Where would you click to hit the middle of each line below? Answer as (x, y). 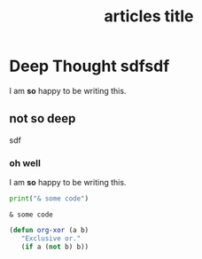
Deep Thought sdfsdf (89, 66)
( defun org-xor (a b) (49, 230)
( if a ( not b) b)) (55, 247)
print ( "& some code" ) (49, 199)
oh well (25, 163)
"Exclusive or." (51, 238)
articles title (149, 16)
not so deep (43, 118)
